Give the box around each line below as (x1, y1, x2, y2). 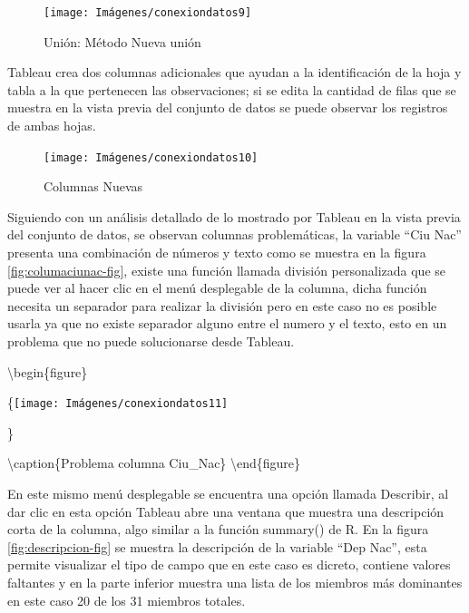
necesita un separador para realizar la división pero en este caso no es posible (7, 296, 437, 315)
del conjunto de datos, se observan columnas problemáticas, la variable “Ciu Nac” (7, 225, 462, 244)
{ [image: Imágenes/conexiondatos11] (7, 393, 229, 412)
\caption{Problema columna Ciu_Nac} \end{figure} (7, 453, 301, 472)
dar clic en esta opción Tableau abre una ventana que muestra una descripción (7, 501, 445, 521)
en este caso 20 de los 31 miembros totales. (7, 590, 246, 609)
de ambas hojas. (7, 116, 96, 135)
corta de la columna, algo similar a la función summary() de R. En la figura (7, 520, 429, 539)
